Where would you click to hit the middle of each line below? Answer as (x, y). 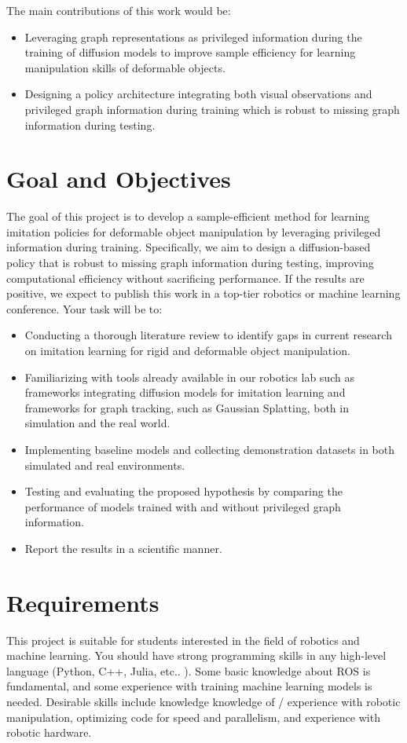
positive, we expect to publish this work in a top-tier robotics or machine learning (203, 293)
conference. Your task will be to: (84, 308)
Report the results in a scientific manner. (123, 548)
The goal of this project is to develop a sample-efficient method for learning (188, 216)
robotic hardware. (49, 732)
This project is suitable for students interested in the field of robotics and (183, 640)
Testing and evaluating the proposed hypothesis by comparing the (183, 491)
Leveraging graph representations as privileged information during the (193, 37)
